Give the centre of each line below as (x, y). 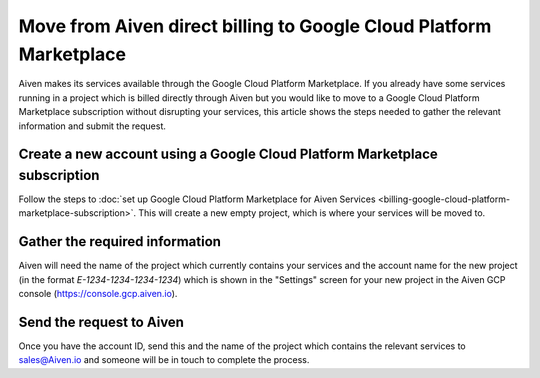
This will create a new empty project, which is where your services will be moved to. (312, 213)
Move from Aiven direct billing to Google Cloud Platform (255, 26)
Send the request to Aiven (101, 321)
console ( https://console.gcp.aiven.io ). (98, 294)
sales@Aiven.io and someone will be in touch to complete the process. (164, 360)
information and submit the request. (92, 126)
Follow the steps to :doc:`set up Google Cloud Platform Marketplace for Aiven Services (197, 199)
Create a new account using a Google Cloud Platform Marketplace (228, 154)
